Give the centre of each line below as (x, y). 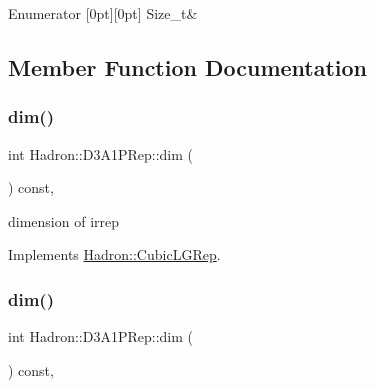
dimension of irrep (64, 220)
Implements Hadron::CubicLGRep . (114, 254)
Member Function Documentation (188, 66)
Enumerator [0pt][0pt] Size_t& (103, 13)
